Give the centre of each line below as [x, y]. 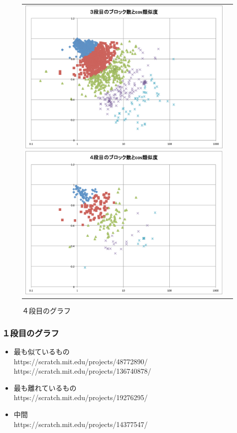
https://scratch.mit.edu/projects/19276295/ [81, 397]
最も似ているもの [42, 351]
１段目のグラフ [31, 333]
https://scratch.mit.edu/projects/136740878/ [82, 371]
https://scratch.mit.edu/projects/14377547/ [81, 424]
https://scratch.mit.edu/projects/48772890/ [81, 361]
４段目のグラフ [46, 311]
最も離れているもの [45, 387]
